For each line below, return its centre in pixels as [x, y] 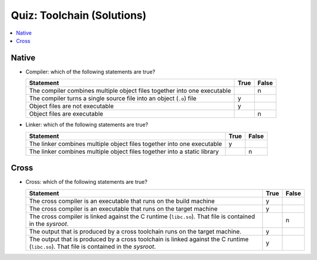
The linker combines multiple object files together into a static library [124, 151]
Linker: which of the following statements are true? [87, 125]
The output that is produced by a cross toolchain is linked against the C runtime [139, 239]
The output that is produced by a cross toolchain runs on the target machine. [135, 231]
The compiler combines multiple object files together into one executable [130, 91]
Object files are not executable [71, 106]
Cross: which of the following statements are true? [87, 182]
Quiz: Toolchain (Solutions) [79, 15]
